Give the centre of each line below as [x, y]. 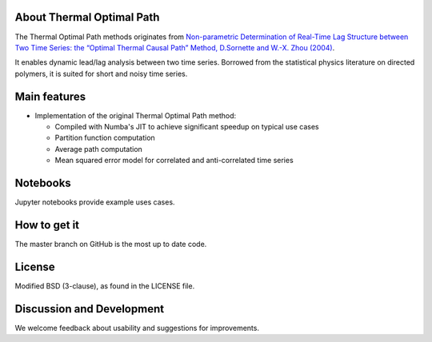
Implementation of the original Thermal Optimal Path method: [136, 115]
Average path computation [99, 149]
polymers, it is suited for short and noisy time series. [101, 74]
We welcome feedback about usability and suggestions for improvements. [137, 328]
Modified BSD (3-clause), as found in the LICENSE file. [105, 286]
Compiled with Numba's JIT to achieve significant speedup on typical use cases [187, 126]
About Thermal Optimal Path [87, 17]
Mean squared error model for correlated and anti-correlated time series [174, 161]
